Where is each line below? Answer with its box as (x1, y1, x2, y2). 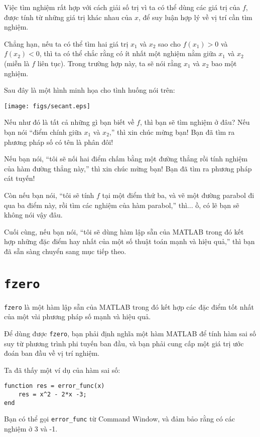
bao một (211, 58, 237, 68)
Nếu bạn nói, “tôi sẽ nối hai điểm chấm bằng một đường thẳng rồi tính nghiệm (4, 153, 248, 164)
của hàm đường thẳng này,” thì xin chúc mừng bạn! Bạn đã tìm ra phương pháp (4, 163, 252, 173)
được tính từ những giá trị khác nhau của (4, 12, 133, 22)
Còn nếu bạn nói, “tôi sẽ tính (4, 189, 94, 200)
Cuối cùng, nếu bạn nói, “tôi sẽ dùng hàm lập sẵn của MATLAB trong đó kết (4, 226, 244, 237)
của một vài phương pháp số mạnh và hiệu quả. (4, 311, 151, 322)
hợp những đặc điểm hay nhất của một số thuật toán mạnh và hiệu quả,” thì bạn (4, 236, 255, 247)
